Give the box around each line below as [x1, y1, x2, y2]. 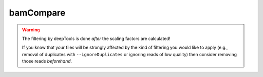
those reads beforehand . [22, 58, 72, 64]
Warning [22, 27, 40, 33]
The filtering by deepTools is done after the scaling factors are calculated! [22, 36, 170, 41]
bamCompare [9, 7, 66, 18]
